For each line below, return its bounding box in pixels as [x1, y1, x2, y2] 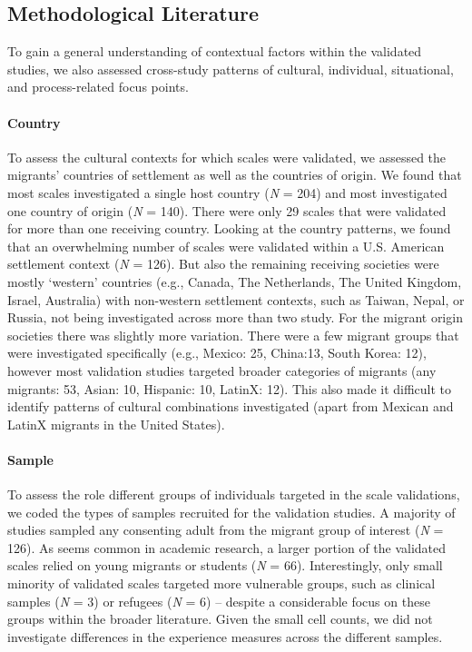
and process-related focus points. [7, 77, 189, 96]
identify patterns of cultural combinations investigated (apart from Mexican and [7, 397, 454, 416]
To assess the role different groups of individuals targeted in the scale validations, [7, 485, 460, 504]
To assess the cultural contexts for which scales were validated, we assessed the [7, 147, 447, 166]
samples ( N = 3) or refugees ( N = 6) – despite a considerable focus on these [7, 591, 430, 610]
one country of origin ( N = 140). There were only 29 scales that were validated [7, 201, 447, 220]
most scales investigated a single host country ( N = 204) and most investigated [7, 183, 447, 202]
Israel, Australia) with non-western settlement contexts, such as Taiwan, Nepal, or [7, 290, 465, 309]
